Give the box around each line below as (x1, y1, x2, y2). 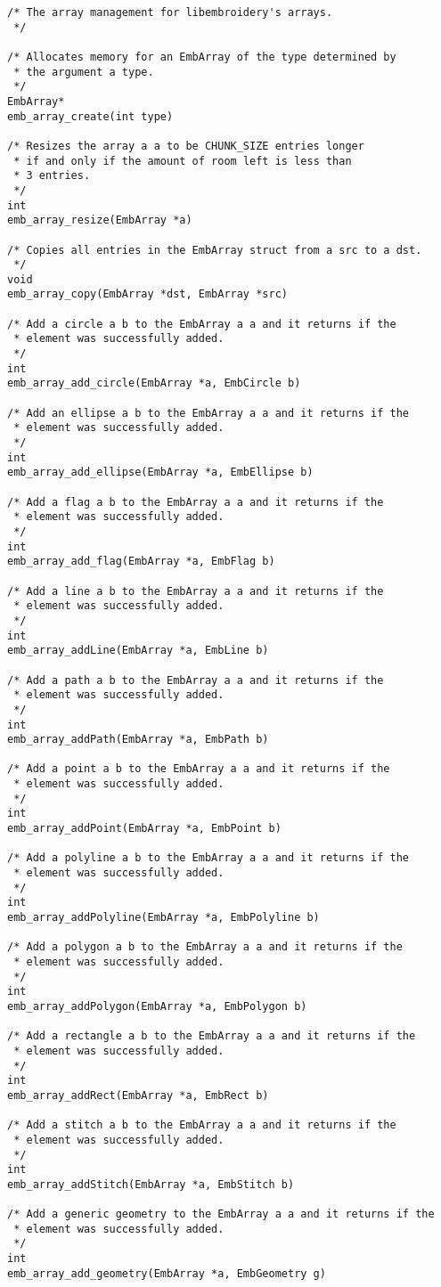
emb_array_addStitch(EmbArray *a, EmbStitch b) (7, 1177, 295, 1191)
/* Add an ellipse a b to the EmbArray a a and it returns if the (7, 406, 410, 419)
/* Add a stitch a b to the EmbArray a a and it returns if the (7, 1119, 396, 1132)
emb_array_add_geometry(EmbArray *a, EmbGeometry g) (7, 1267, 326, 1280)
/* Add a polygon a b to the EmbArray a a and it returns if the (7, 941, 403, 954)
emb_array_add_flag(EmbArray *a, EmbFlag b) (7, 555, 275, 568)
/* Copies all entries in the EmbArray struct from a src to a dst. (7, 243, 422, 257)
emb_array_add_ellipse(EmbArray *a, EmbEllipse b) (7, 466, 314, 479)
